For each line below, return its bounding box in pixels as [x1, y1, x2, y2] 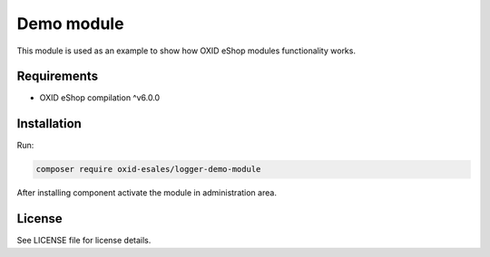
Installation [16, 116, 82, 131]
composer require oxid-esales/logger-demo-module [35, 164, 261, 175]
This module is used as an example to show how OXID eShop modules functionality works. [16, 45, 356, 56]
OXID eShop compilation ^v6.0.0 [39, 92, 161, 103]
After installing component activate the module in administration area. [16, 187, 277, 198]
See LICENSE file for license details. [16, 235, 152, 246]
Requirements [16, 69, 99, 84]
